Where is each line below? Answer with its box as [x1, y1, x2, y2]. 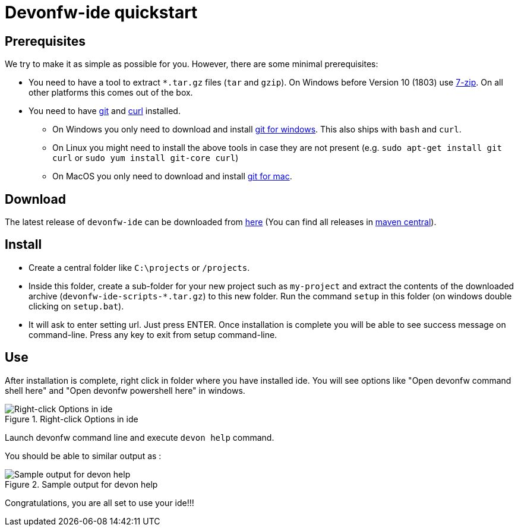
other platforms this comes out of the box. [29, 87, 193, 98]
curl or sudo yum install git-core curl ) [52, 153, 239, 163]
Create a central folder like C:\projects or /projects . [29, 262, 250, 273]
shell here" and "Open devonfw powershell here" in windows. [5, 385, 245, 396]
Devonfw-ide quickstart [5, 2, 198, 23]
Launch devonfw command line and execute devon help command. [5, 432, 274, 442]
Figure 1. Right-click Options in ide [5, 413, 138, 424]
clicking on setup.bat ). [29, 301, 124, 311]
